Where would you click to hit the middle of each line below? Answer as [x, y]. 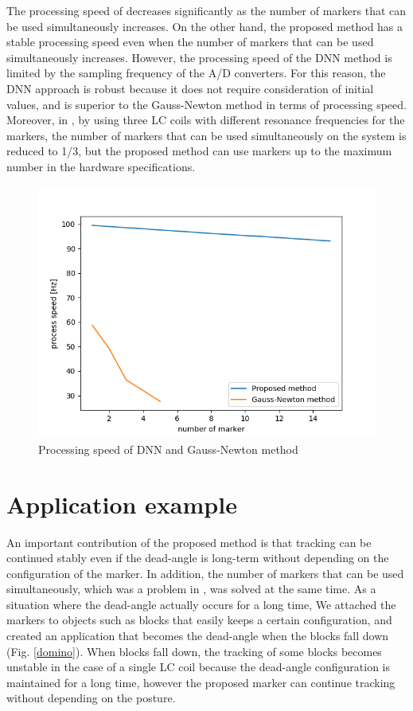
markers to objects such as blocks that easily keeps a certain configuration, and [199, 620]
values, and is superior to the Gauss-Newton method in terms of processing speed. [206, 104]
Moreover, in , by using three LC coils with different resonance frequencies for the [206, 120]
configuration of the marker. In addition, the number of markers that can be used [205, 573]
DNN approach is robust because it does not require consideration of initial [190, 88]
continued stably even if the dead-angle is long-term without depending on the [198, 558]
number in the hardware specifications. [101, 166]
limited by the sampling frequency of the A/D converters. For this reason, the [196, 73]
